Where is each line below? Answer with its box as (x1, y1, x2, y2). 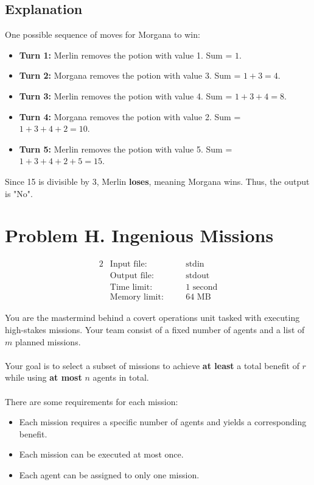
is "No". (5, 187, 33, 199)
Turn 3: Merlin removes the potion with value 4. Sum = (19, 89, 232, 102)
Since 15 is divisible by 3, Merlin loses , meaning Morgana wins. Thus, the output (5, 174, 310, 187)
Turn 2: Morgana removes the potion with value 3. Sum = (19, 69, 241, 82)
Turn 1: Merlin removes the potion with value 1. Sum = (19, 48, 232, 61)
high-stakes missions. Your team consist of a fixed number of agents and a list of (5, 323, 305, 336)
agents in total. (92, 371, 149, 384)
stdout (186, 271, 210, 281)
